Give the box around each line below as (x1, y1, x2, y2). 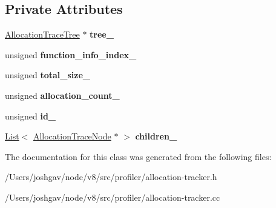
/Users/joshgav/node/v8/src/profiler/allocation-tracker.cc (5, 190, 220, 203)
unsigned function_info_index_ (5, 48, 137, 61)
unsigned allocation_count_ (5, 89, 120, 101)
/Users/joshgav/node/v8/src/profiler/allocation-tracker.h (5, 170, 217, 183)
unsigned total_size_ (5, 69, 90, 81)
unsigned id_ (5, 109, 56, 122)
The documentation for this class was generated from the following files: (5, 150, 272, 163)
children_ (135, 130, 177, 143)
